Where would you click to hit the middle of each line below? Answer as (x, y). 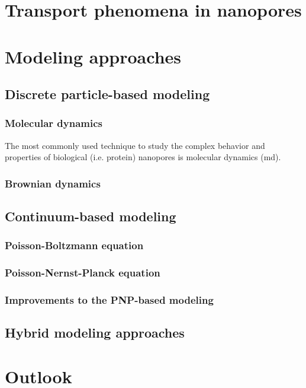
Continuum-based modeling (91, 216)
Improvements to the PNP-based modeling (109, 300)
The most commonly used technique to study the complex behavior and (135, 145)
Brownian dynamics (53, 183)
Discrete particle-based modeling (107, 94)
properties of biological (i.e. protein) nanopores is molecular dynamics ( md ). (143, 157)
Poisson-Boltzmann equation (74, 245)
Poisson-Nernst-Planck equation (83, 273)
